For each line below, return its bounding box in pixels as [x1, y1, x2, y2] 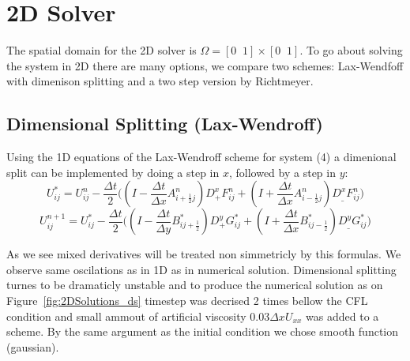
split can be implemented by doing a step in [6, 164, 220, 180]
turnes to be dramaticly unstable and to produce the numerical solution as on [6, 276, 383, 293]
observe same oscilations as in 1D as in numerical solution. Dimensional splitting [6, 261, 397, 277]
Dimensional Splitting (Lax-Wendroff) [6, 111, 323, 136]
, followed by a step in [228, 164, 336, 180]
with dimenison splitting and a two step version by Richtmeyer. [6, 73, 314, 89]
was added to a [306, 307, 379, 324]
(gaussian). [6, 338, 59, 355]
